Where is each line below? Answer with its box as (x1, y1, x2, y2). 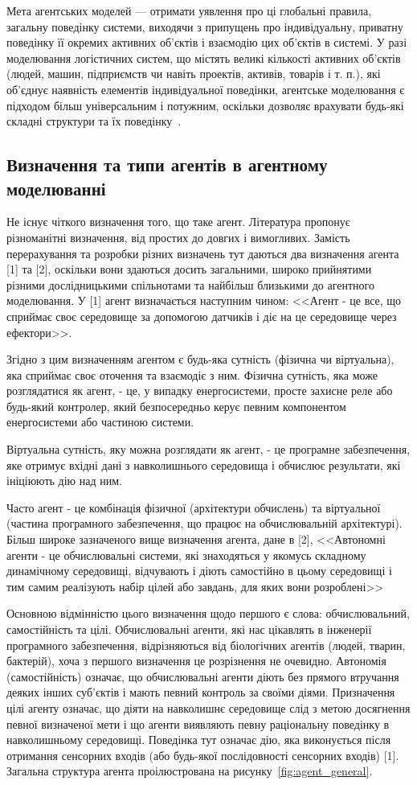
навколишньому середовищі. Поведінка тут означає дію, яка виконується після (6, 731, 391, 748)
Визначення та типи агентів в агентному (6, 152, 328, 177)
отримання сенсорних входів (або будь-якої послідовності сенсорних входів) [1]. (6, 746, 399, 763)
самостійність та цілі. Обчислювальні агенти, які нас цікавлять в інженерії (6, 621, 372, 637)
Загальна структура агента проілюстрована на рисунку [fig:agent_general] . (6, 762, 373, 779)
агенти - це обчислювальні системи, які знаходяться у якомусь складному (6, 546, 366, 563)
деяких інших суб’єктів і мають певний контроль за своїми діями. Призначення (6, 684, 395, 701)
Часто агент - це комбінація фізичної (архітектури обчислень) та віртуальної (6, 499, 381, 516)
